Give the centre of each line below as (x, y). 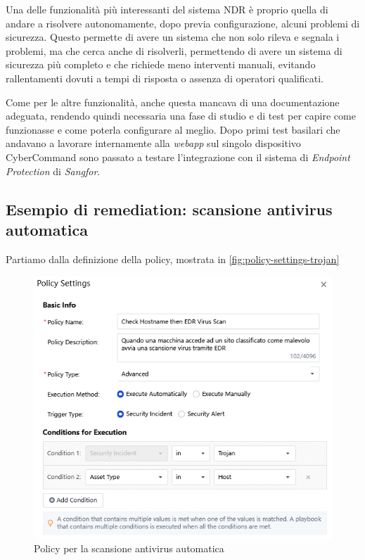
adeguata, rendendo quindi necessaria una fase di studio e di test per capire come (181, 116)
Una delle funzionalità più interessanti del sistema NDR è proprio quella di (167, 9)
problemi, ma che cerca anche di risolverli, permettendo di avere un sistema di (174, 50)
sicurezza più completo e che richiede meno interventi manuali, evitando (161, 64)
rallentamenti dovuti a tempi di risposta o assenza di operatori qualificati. (165, 78)
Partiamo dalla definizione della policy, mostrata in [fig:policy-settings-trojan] (173, 259)
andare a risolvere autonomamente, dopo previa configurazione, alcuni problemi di (183, 23)
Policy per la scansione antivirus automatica (129, 548)
